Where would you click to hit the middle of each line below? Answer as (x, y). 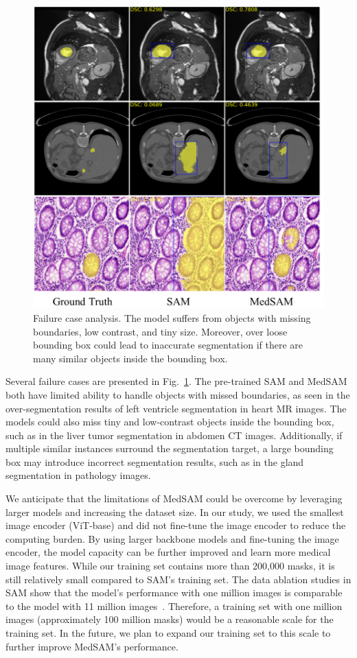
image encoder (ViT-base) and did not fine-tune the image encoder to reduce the (176, 525)
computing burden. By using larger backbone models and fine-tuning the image (172, 538)
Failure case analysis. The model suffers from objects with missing (172, 317)
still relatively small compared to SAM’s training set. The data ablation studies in (178, 579)
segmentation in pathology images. (78, 475)
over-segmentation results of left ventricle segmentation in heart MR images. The (176, 408)
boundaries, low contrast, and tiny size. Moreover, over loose (160, 331)
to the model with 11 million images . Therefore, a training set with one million (174, 606)
